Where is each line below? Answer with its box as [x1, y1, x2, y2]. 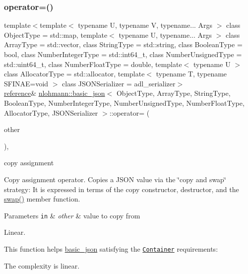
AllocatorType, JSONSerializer [4, 107, 98, 118]
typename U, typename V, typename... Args [78, 20, 213, 30]
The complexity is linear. [4, 260, 80, 271]
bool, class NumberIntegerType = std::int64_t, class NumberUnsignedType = [4, 49, 242, 59]
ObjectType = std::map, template [4, 29, 108, 40]
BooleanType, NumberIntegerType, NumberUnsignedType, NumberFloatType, [4, 97, 245, 108]
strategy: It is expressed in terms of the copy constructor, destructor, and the [4, 184, 239, 194]
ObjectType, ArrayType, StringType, [116, 88, 231, 98]
